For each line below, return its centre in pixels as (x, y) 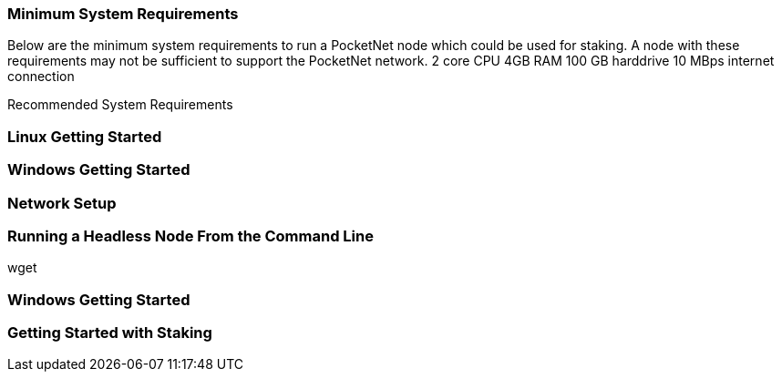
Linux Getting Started (85, 136)
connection (41, 77)
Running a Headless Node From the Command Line (190, 236)
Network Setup (62, 203)
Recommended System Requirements (120, 105)
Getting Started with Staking (110, 333)
